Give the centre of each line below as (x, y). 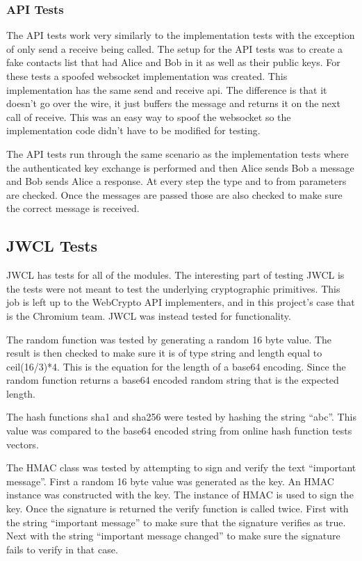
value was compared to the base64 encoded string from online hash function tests (179, 431)
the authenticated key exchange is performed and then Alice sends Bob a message (180, 167)
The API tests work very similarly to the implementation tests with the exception (181, 35)
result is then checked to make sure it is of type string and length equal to (164, 353)
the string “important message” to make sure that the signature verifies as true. (176, 522)
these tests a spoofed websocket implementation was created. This (147, 76)
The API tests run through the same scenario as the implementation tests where (178, 153)
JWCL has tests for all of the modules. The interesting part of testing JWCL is (175, 275)
